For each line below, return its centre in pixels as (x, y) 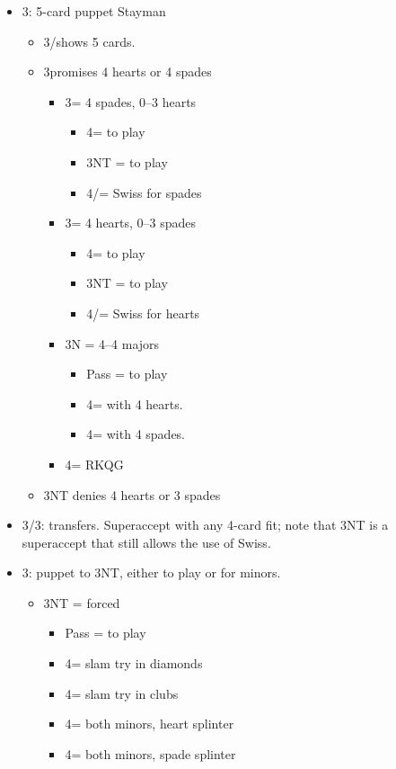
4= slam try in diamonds (134, 663)
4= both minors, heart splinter (150, 724)
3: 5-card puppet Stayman (94, 11)
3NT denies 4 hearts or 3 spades (132, 494)
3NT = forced (82, 602)
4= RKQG (94, 464)
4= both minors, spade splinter (150, 753)
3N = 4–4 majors (112, 343)
